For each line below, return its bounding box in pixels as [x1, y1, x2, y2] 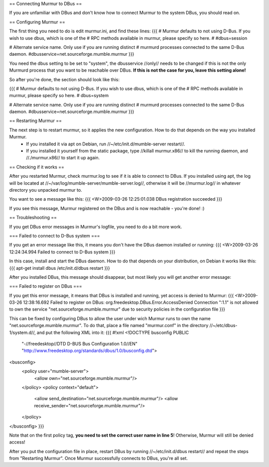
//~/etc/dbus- [209, 323, 238, 329]
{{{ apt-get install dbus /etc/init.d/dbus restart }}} [9, 265, 111, 271]
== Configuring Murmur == [9, 19, 66, 25]
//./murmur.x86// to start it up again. [26, 155, 100, 161]
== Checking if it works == [9, 164, 65, 170]
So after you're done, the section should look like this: [9, 76, 120, 82]
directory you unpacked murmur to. [9, 187, 82, 193]
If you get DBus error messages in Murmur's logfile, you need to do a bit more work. [9, 224, 182, 230]
